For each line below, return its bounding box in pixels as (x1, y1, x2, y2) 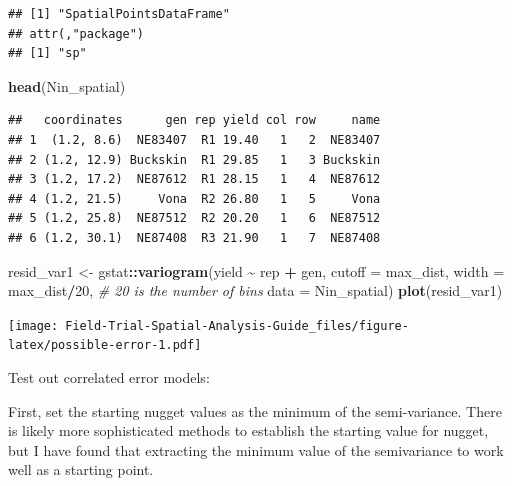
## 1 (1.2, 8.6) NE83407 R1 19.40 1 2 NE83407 (8, 132, 381, 147)
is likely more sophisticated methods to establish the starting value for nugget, (8, 420, 489, 441)
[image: (8, 318, 59, 333)
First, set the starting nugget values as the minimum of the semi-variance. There (8, 400, 502, 421)
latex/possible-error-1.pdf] (8, 338, 202, 353)
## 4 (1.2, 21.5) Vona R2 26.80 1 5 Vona (8, 191, 381, 206)
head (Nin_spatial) (8, 75, 126, 96)
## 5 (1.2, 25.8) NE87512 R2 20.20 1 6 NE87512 (8, 211, 381, 226)
